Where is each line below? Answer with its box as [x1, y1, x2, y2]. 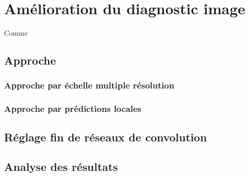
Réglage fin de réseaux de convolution [4, 129, 207, 144]
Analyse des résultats [4, 159, 118, 174]
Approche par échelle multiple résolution [4, 79, 174, 92]
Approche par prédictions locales [4, 102, 141, 115]
